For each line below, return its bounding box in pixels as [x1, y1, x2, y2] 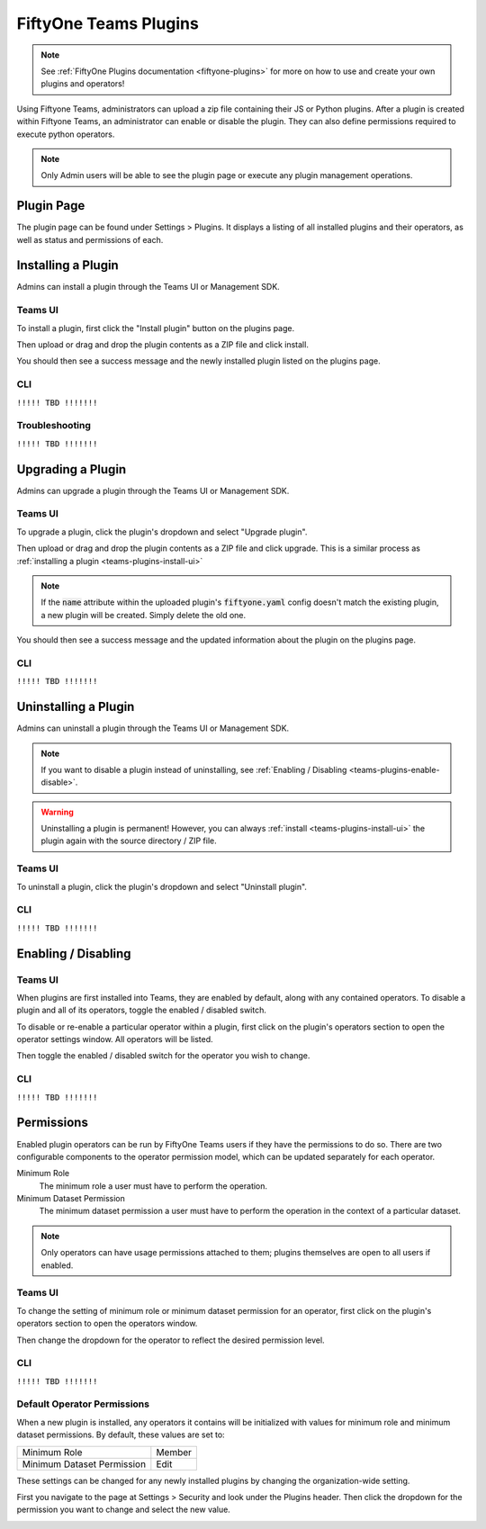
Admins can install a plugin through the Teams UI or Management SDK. [16, 282, 281, 292]
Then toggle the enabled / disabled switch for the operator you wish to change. [16, 1050, 310, 1061]
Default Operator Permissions [16, 1398, 150, 1410]
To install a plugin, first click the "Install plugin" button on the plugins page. [16, 322, 295, 333]
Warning [40, 806, 74, 817]
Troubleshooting [16, 419, 92, 432]
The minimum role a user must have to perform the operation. [39, 1180, 268, 1192]
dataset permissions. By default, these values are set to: [16, 1429, 225, 1440]
